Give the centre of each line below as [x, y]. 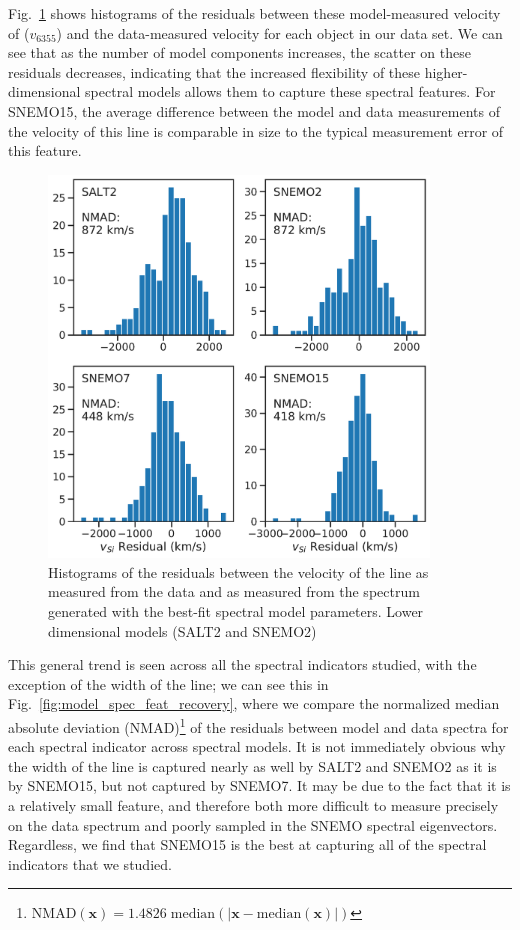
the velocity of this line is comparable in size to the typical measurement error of [256, 130]
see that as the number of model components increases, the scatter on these [239, 52]
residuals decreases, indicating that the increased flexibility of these [214, 71]
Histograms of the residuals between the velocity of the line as [238, 571]
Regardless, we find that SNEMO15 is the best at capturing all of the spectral [247, 844]
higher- [446, 71]
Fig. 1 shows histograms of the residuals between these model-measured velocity [254, 13]
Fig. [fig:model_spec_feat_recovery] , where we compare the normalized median [254, 703]
